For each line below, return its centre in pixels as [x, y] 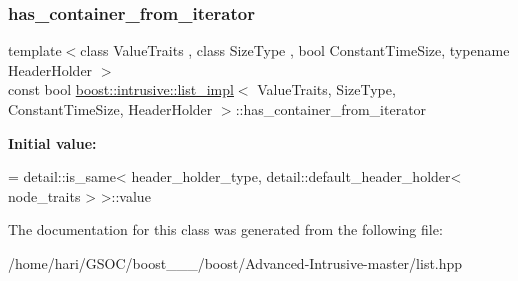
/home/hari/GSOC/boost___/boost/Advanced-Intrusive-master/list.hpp [235, 262]
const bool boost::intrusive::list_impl [121, 89]
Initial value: [52, 142]
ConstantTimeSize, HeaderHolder [110, 109]
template [35, 50]
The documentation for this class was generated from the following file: [225, 229]
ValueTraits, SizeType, [326, 89]
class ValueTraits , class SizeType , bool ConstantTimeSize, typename [295, 50]
